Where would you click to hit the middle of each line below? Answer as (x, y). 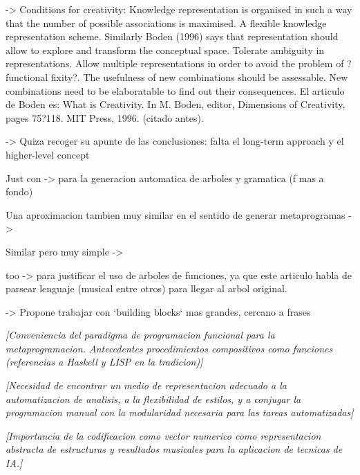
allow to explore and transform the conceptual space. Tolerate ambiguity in (165, 50)
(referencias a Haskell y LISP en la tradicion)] (104, 362)
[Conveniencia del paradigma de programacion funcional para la (140, 335)
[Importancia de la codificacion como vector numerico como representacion (163, 435)
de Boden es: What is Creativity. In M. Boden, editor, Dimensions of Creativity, (176, 104)
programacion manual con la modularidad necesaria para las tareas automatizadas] (180, 412)
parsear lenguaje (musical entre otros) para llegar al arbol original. (146, 288)
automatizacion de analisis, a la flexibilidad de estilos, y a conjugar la (153, 398)
